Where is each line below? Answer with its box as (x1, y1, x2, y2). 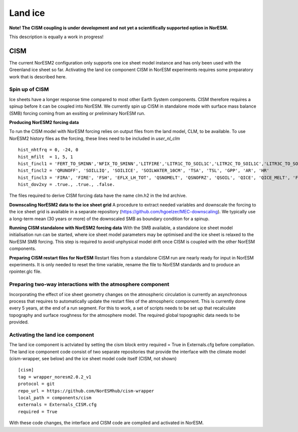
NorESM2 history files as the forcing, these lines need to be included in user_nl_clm (9, 135, 180, 141)
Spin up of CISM (9, 86, 49, 93)
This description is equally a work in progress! (9, 34, 104, 40)
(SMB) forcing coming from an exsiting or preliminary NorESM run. (9, 110, 146, 116)
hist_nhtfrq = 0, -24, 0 (18, 147, 78, 153)
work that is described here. (9, 73, 67, 79)
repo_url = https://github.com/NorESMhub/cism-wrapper (18, 388, 154, 394)
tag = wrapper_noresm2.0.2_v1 (18, 374, 92, 379)
